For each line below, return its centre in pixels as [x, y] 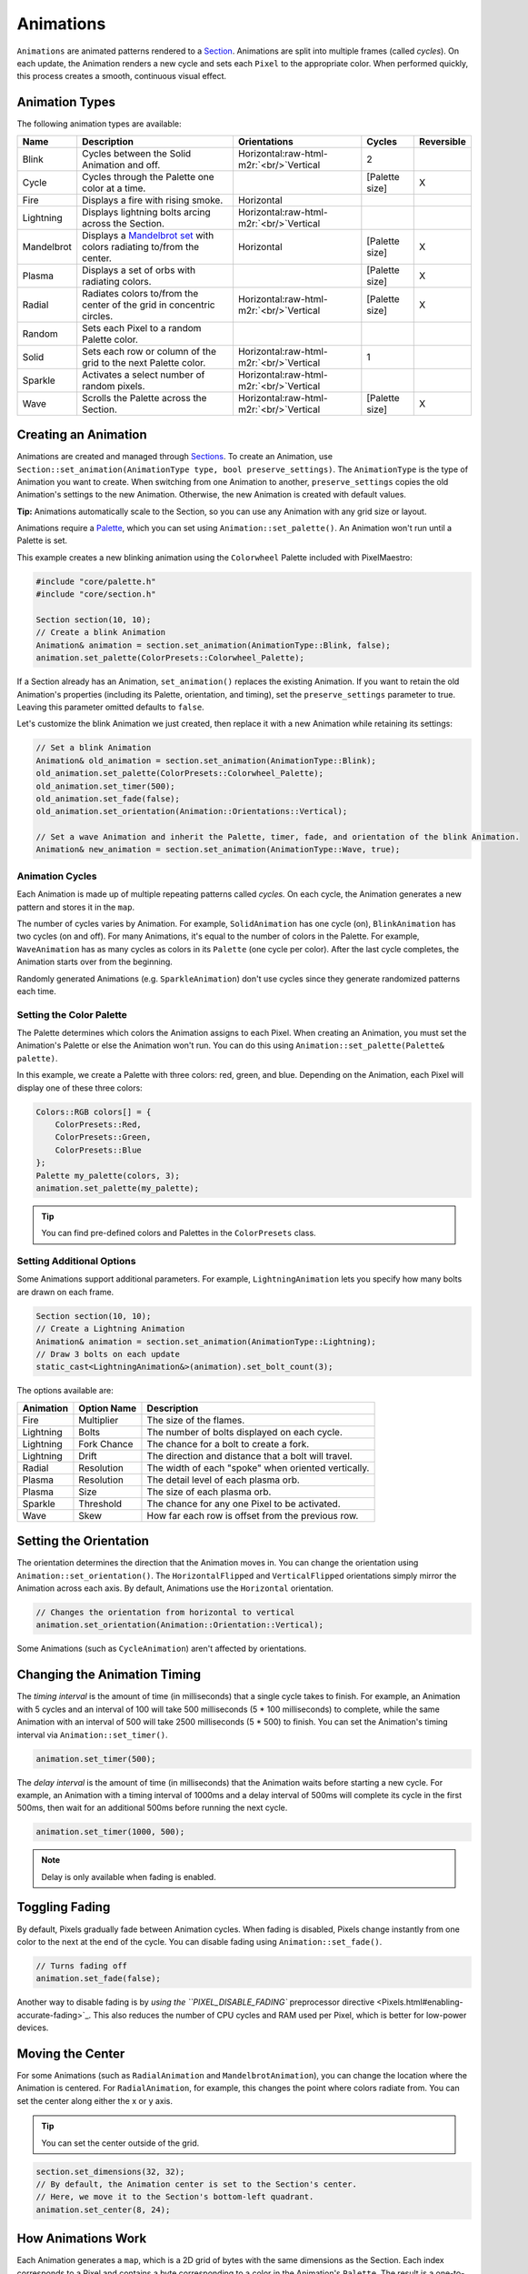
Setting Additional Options [76, 1262]
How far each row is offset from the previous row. [253, 1515]
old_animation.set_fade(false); [108, 799]
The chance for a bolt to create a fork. [228, 1444]
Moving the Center [71, 2053]
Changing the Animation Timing [109, 1675]
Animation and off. [121, 165]
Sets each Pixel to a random [142, 327]
